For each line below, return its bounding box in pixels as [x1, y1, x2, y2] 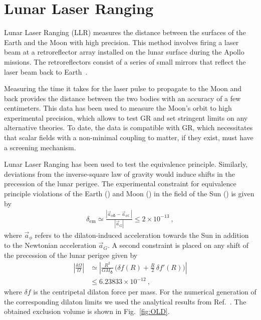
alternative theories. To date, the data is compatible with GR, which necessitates [4, 122, 253, 133]
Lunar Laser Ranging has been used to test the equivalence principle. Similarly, [4, 159, 248, 169]
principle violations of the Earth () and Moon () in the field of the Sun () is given [4, 188, 254, 199]
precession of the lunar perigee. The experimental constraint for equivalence [4, 178, 236, 189]
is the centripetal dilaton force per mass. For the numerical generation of [33, 286, 256, 297]
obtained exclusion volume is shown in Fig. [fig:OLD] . [4, 306, 170, 316]
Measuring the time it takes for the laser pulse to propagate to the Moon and [4, 83, 242, 94]
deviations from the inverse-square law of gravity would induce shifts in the [4, 168, 235, 179]
